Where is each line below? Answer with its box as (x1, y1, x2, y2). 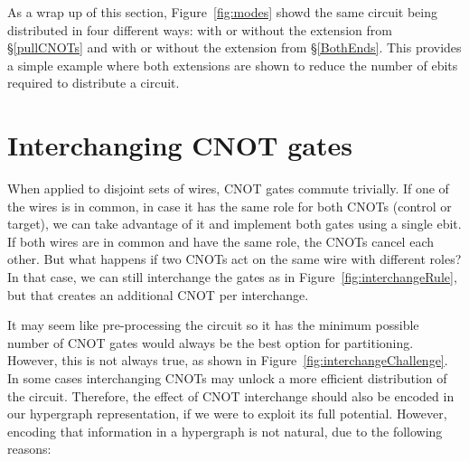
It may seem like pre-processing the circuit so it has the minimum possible (7, 315, 419, 334)
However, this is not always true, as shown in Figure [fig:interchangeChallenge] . (7, 351, 448, 370)
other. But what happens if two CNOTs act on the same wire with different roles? (7, 249, 462, 268)
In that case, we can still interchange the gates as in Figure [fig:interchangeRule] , (7, 268, 457, 287)
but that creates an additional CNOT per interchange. (7, 285, 309, 304)
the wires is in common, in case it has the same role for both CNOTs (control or (7, 196, 452, 215)
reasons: (7, 439, 52, 458)
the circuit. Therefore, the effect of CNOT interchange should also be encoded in (7, 386, 455, 405)
